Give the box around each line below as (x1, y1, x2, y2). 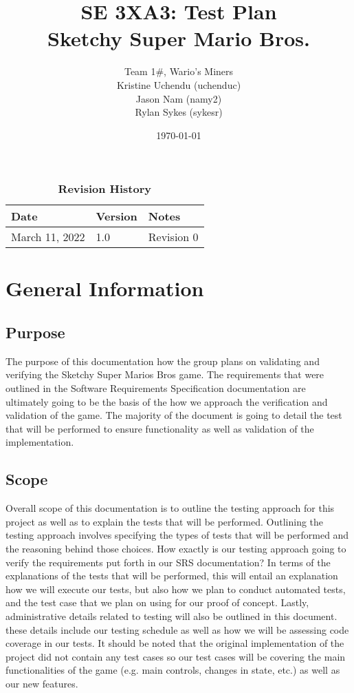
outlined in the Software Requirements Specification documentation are (5, 381, 306, 395)
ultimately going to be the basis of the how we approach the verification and (5, 394, 328, 408)
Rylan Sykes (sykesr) (135, 105, 223, 119)
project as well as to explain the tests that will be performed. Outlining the (5, 514, 324, 528)
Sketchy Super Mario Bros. (47, 24, 310, 52)
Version (96, 208, 137, 225)
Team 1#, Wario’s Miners (124, 64, 234, 79)
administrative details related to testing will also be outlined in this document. (5, 608, 338, 623)
